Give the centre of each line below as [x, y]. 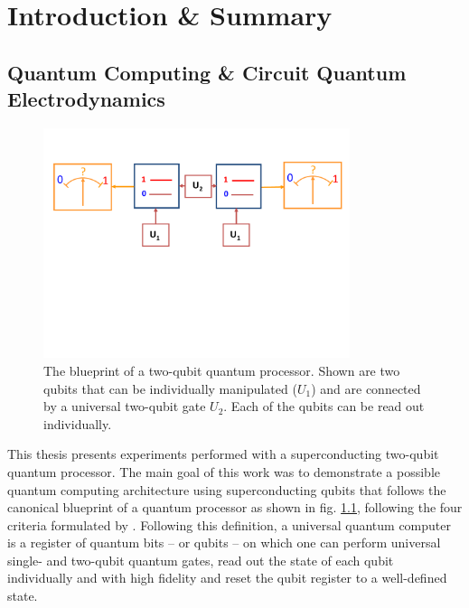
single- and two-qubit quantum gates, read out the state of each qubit [201, 560]
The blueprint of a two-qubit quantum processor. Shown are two [222, 370]
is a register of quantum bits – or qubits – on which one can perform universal [224, 543]
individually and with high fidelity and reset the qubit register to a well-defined [227, 578]
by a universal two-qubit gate [125, 406]
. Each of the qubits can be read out [324, 406]
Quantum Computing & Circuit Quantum [207, 72]
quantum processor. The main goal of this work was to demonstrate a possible [224, 471]
